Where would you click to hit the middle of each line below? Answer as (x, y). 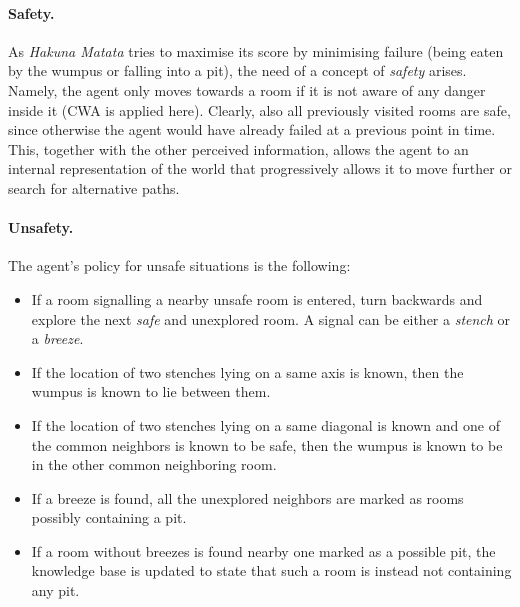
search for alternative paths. (94, 187)
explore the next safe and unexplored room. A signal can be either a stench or (271, 318)
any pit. (55, 590)
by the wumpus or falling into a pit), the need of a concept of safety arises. (237, 70)
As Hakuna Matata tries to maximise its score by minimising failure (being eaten (256, 50)
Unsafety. (41, 227)
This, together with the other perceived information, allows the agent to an (238, 148)
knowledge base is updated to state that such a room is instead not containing (271, 570)
